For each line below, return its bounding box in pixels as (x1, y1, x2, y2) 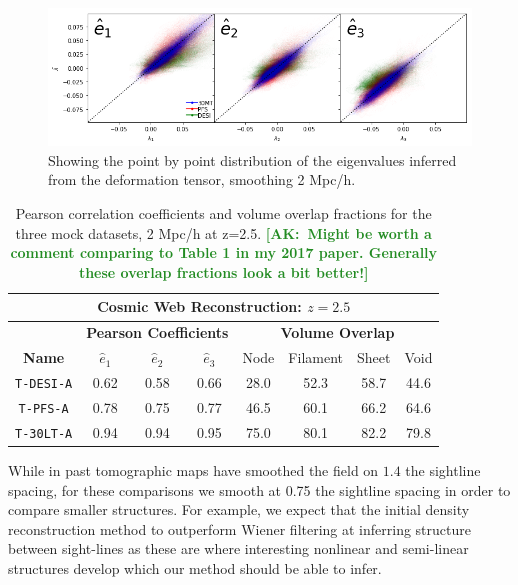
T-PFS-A (18, 401, 69, 416)
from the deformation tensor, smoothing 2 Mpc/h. (48, 169, 356, 190)
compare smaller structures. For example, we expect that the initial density (8, 499, 470, 520)
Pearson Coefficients (86, 322, 229, 343)
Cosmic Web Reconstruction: (97, 296, 302, 317)
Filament (288, 347, 343, 368)
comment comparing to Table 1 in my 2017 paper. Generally (10, 242, 438, 263)
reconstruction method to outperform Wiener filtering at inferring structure (8, 518, 471, 539)
